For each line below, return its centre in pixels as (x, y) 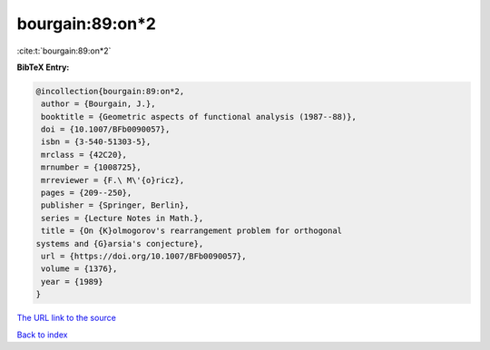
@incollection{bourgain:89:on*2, (110, 91)
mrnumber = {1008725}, (92, 167)
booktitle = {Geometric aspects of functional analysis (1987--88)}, (199, 117)
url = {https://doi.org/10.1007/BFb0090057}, (144, 256)
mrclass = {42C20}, (84, 155)
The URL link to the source (67, 318)
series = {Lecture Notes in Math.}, (122, 218)
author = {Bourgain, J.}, (98, 104)
